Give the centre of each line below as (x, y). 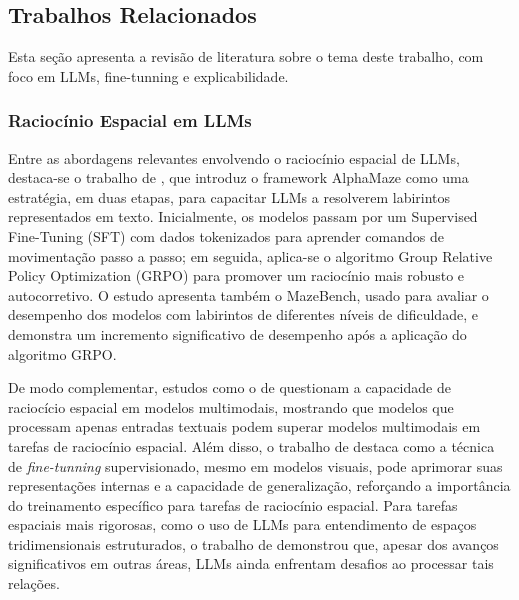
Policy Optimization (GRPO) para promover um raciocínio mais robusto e (236, 275)
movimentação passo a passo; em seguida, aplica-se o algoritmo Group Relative (250, 255)
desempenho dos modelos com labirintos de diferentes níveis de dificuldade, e (243, 314)
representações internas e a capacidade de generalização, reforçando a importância (259, 485)
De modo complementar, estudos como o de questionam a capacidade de (229, 387)
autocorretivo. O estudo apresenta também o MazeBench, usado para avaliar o (248, 294)
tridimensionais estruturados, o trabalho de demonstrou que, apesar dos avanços (253, 543)
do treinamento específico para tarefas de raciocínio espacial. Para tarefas (233, 504)
